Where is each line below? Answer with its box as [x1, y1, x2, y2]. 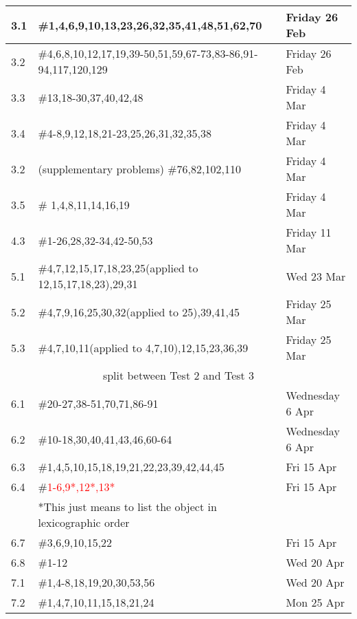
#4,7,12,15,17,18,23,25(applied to [38, 260, 198, 276]
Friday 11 [286, 224, 332, 240]
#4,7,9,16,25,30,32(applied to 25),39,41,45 [38, 303, 240, 320]
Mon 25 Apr [286, 594, 345, 610]
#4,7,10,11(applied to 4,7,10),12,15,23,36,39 [38, 339, 249, 356]
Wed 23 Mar [286, 268, 346, 284]
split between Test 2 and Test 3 [102, 367, 255, 383]
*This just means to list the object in [38, 499, 217, 514]
